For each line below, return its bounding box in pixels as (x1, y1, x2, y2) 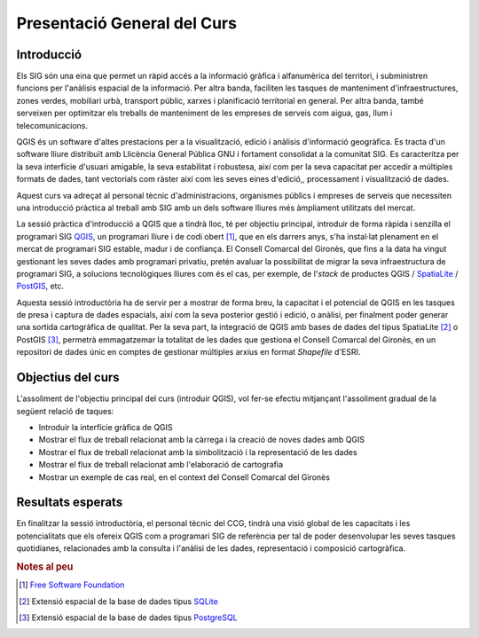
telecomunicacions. (16, 120, 89, 130)
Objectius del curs (16, 370, 120, 385)
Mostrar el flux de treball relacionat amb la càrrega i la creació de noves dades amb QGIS (38, 435, 365, 445)
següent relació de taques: (16, 405, 114, 416)
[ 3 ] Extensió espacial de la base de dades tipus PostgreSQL (19, 612, 239, 623)
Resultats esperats (16, 495, 123, 510)
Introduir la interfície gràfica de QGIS (38, 421, 173, 432)
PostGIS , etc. (16, 280, 65, 292)
